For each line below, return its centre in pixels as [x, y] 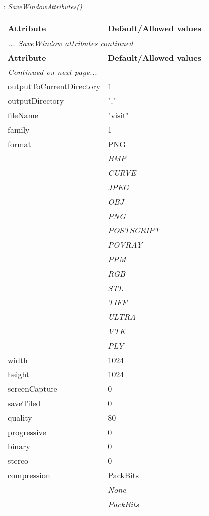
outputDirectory [36, 100]
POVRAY [125, 244]
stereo [18, 460]
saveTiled [24, 403]
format [20, 144]
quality [20, 417]
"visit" [119, 115]
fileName [23, 115]
